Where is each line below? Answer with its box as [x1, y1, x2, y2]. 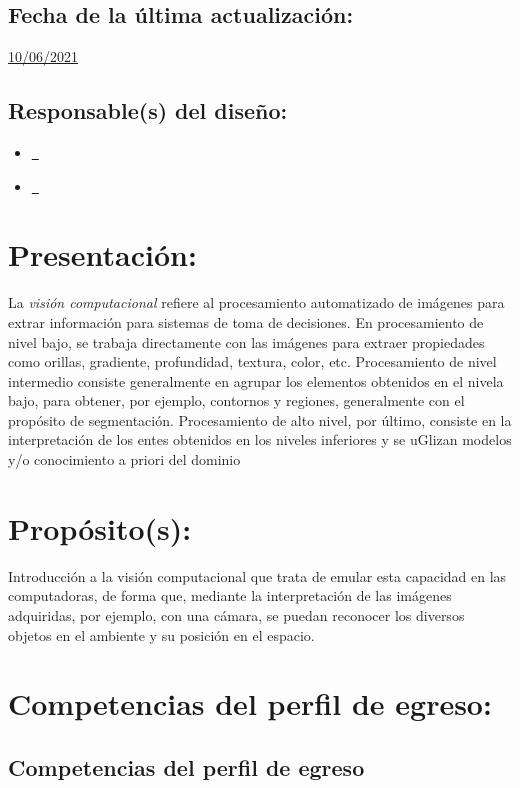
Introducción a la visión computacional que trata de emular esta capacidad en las [8, 565, 507, 586]
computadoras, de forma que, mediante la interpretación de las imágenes [8, 585, 452, 606]
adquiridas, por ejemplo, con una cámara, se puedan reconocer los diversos [8, 604, 465, 625]
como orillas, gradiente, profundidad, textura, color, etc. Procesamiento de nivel [8, 351, 497, 372]
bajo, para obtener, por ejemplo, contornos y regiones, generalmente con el [8, 390, 465, 411]
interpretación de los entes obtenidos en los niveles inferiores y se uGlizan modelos [8, 429, 512, 450]
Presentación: [8, 234, 197, 275]
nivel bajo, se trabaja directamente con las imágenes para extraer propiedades [8, 331, 485, 352]
